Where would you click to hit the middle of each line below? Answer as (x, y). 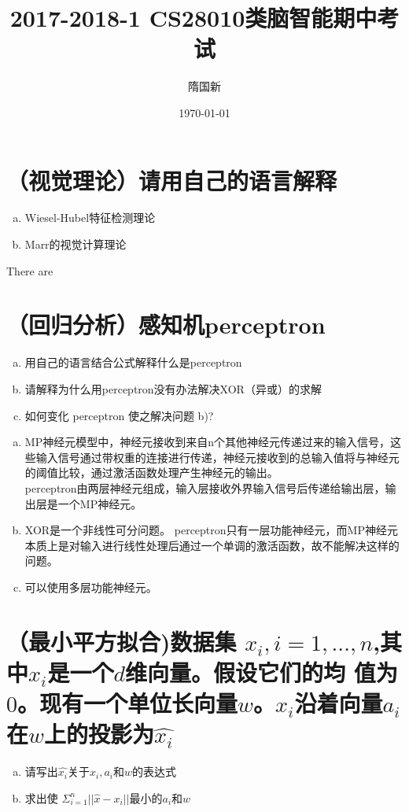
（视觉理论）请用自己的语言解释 (172, 180)
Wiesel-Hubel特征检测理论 (90, 218)
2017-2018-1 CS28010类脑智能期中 (193, 18)
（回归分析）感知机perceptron (166, 325)
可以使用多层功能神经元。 (91, 587)
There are (30, 270)
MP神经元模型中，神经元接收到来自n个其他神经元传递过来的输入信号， (207, 442)
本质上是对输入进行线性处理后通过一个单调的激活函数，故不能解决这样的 (212, 545)
